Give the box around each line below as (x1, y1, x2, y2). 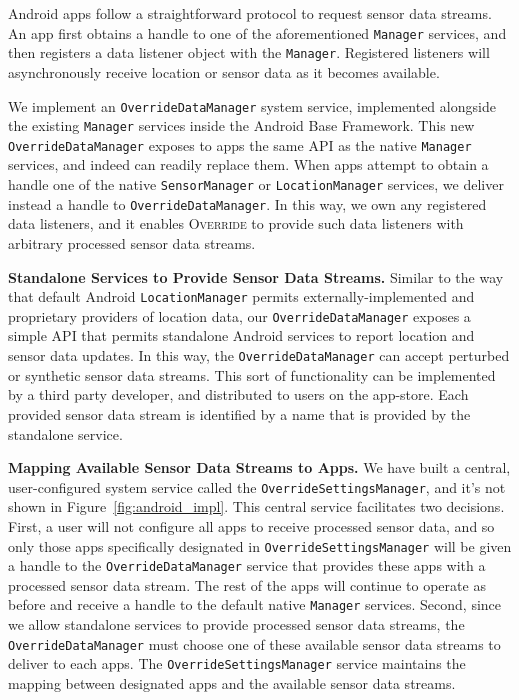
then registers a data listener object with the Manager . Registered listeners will (8, 42, 490, 63)
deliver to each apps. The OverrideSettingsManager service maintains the (8, 653, 466, 674)
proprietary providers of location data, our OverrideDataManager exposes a (8, 305, 471, 326)
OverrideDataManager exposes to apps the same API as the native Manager (8, 134, 472, 155)
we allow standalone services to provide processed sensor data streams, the (8, 614, 465, 635)
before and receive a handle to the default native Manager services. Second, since (8, 594, 502, 615)
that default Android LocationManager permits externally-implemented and (8, 286, 475, 307)
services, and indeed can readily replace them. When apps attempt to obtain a (8, 154, 489, 175)
